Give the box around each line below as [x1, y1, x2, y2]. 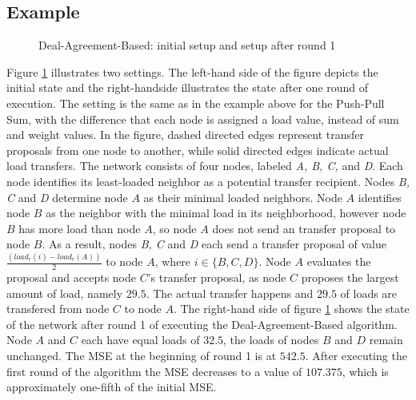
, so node [152, 220, 197, 236]
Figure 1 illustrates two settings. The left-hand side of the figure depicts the [6, 63, 378, 80]
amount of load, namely [6, 284, 123, 301]
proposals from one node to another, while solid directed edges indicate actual [6, 141, 389, 158]
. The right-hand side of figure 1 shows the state [173, 300, 410, 317]
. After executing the [305, 347, 407, 364]
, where [154, 253, 191, 270]
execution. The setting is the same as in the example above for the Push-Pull [6, 94, 385, 111]
